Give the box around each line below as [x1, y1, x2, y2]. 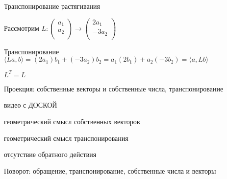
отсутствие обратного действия [4, 149, 97, 159]
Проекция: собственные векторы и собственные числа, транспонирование [4, 83, 224, 93]
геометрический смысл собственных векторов [4, 116, 140, 126]
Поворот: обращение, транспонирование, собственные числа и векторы [4, 165, 216, 176]
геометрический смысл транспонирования [4, 133, 128, 143]
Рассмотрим [4, 22, 39, 33]
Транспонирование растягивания [4, 1, 101, 11]
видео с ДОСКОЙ [4, 100, 57, 110]
